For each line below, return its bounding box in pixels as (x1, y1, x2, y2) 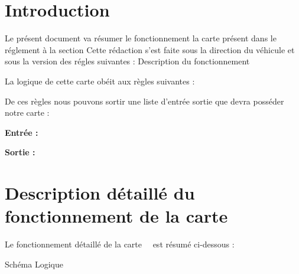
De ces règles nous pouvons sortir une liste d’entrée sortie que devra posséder (5, 94, 284, 107)
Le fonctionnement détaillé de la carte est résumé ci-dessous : (5, 238, 235, 250)
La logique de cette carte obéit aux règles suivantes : (5, 74, 195, 87)
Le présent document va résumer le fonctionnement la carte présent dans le (5, 32, 277, 44)
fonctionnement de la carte (5, 204, 228, 228)
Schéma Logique (5, 257, 63, 270)
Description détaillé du (5, 181, 195, 205)
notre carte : (5, 106, 50, 119)
